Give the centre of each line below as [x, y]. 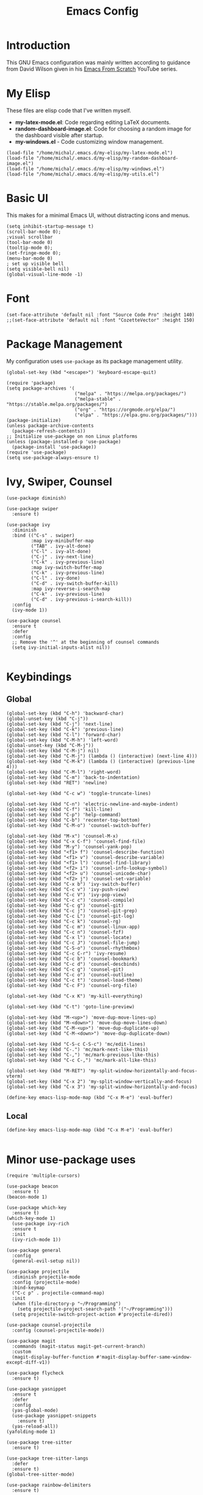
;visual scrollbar [30, 237]
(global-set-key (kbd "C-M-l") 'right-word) [64, 772]
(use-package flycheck [35, 1373]
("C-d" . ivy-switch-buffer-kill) [75, 583]
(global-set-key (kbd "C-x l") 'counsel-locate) [69, 937]
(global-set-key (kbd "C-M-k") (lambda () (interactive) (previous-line [101, 761]
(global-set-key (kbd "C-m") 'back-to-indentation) [73, 777]
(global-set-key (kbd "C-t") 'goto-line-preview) [71, 1007]
